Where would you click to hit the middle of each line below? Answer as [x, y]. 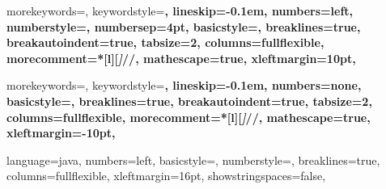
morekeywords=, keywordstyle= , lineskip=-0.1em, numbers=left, [180, 10]
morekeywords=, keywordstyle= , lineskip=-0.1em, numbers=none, [184, 85]
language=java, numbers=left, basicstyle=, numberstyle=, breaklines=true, [193, 160]
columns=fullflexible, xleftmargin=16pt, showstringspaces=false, [166, 176]
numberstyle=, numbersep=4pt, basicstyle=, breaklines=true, [184, 26]
